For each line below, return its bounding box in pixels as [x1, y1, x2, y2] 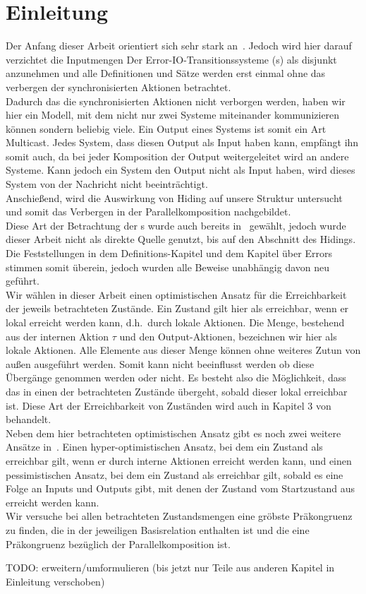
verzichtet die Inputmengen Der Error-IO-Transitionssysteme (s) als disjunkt [6, 52, 337, 66]
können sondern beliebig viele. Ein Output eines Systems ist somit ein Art [6, 121, 327, 136]
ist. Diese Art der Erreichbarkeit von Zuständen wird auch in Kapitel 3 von [6, 398, 331, 412]
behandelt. [6, 412, 51, 427]
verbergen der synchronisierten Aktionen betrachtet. [6, 79, 231, 94]
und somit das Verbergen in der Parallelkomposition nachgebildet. [6, 204, 291, 219]
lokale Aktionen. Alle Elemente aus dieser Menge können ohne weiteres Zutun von [6, 343, 361, 357]
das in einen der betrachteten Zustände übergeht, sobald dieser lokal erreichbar [6, 384, 348, 398]
